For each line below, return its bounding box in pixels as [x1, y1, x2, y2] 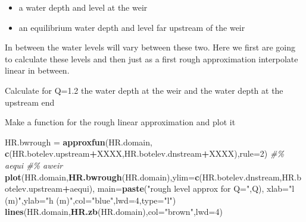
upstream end [5, 96, 55, 108]
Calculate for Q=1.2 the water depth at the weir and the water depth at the [5, 84, 283, 96]
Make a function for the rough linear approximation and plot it [5, 116, 236, 128]
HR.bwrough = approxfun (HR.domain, [5, 135, 152, 148]
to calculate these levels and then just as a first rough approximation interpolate [5, 52, 298, 65]
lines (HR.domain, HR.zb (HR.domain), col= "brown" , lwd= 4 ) [5, 205, 223, 218]
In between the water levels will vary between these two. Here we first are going [5, 41, 295, 53]
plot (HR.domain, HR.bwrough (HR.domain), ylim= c [5, 170, 199, 183]
